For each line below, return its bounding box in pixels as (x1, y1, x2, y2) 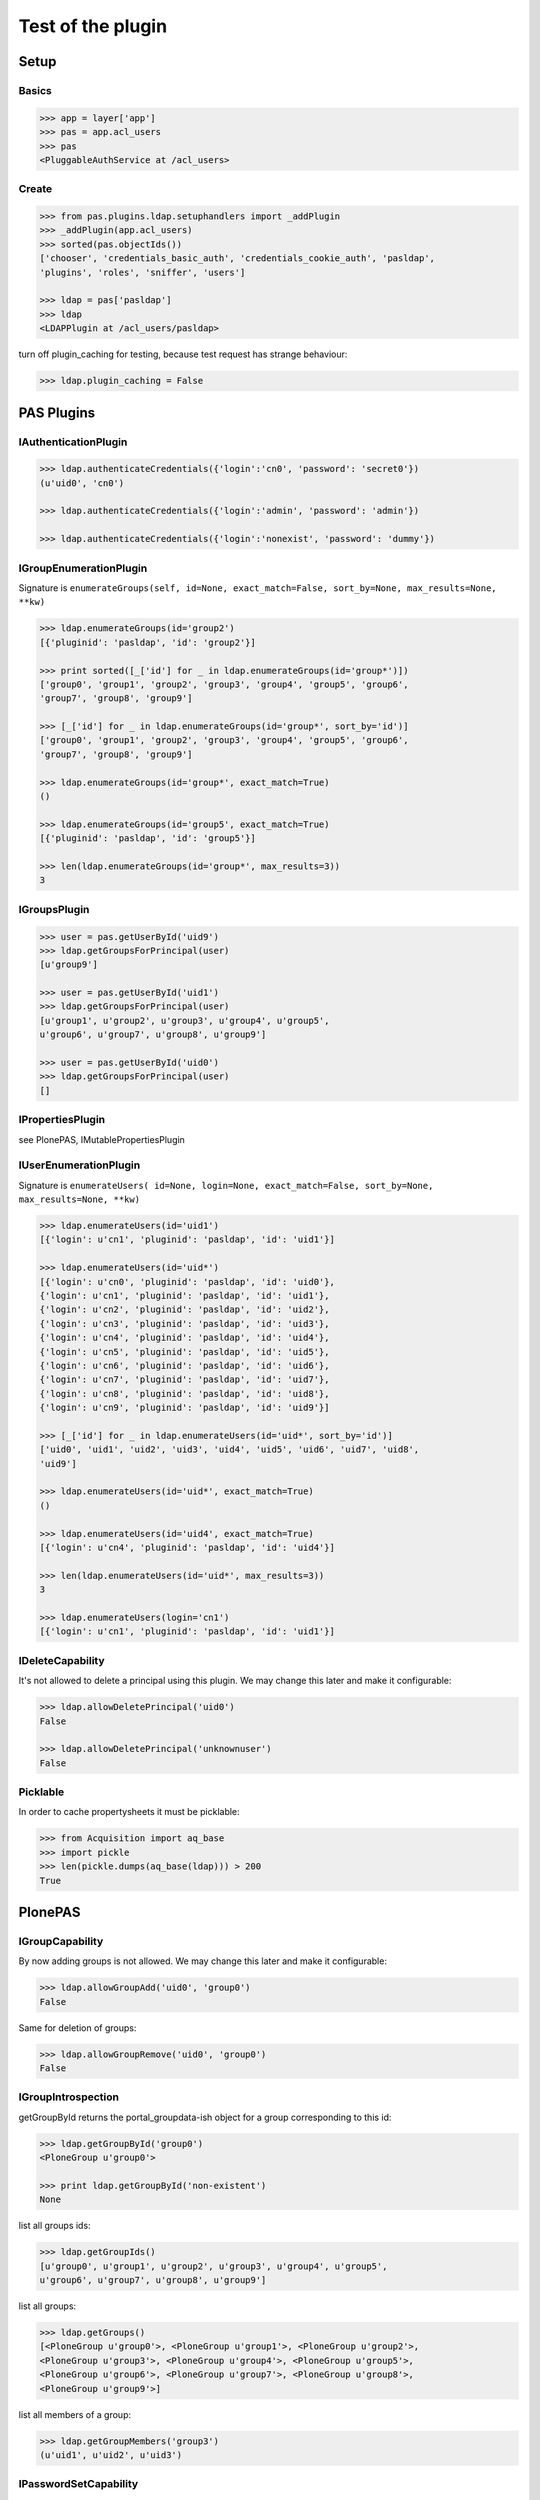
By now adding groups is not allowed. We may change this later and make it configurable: (18, 1955, 387, 1967)
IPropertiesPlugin (18, 1113, 106, 1127)
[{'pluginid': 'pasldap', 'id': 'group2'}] (39, 636, 257, 648)
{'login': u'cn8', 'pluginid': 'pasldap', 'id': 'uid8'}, (39, 1388, 330, 1399)
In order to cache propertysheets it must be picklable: (18, 1806, 240, 1818)
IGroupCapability (18, 1934, 104, 1948)
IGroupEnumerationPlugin (18, 561, 148, 575)
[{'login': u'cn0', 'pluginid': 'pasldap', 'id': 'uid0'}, (39, 1276, 335, 1287)
